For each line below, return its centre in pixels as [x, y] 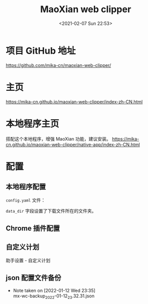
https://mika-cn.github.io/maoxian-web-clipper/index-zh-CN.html [74, 102]
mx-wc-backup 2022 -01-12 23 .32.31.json [54, 296]
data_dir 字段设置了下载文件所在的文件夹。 [51, 211]
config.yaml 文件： [26, 200]
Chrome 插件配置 [33, 228]
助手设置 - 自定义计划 [28, 260]
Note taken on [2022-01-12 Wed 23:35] [54, 290]
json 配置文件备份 [33, 278]
